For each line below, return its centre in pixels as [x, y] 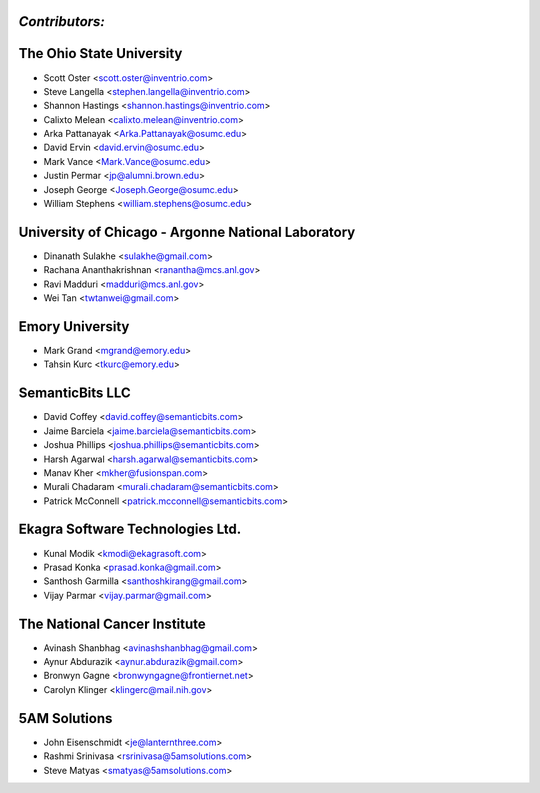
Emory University [74, 326]
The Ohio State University [100, 53]
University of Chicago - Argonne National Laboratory [187, 231]
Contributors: [61, 21]
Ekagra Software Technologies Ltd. [130, 529]
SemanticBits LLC [74, 393]
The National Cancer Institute [112, 623]
